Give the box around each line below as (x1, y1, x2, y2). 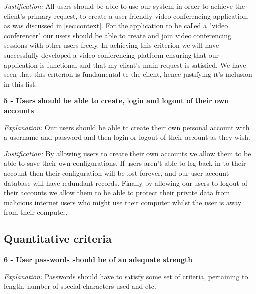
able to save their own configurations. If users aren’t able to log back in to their (4, 158, 246, 168)
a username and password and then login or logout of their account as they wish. (4, 132, 250, 142)
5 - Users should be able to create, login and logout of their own (4, 95, 229, 106)
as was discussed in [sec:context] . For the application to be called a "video (4, 20, 228, 31)
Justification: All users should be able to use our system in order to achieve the (4, 1, 245, 11)
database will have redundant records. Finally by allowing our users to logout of (4, 177, 247, 188)
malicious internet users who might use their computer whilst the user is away (4, 197, 242, 207)
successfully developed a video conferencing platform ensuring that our (4, 49, 219, 60)
